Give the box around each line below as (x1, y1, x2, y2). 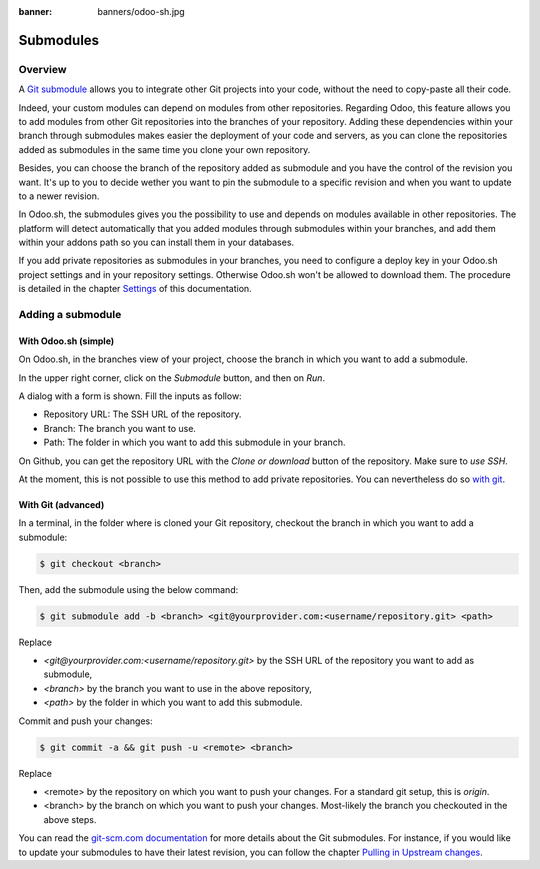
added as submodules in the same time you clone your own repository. (18, 143, 311, 155)
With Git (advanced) (18, 498, 105, 510)
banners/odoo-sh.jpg (97, 6, 185, 17)
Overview (18, 62, 67, 76)
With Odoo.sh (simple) (18, 335, 115, 347)
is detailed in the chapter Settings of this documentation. (18, 283, 252, 295)
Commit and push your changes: (18, 715, 154, 727)
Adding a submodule (18, 308, 122, 321)
